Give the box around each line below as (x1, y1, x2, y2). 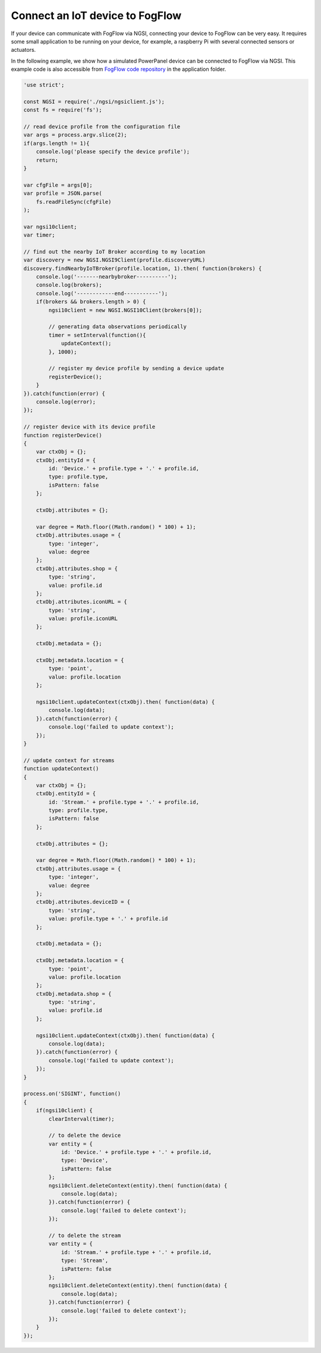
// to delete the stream (48, 1232, 121, 1239)
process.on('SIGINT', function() (23, 1090, 121, 1097)
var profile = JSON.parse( (23, 190, 102, 197)
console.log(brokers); (36, 282, 102, 288)
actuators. (11, 46, 36, 54)
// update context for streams (23, 757, 115, 764)
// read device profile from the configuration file (23, 123, 181, 130)
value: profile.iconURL (48, 615, 118, 622)
